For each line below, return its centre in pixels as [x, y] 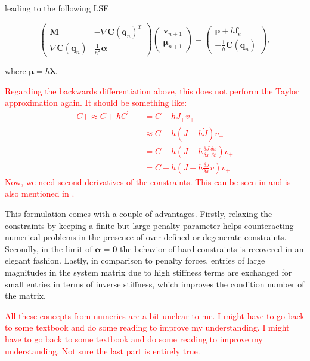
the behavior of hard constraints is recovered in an [212, 248]
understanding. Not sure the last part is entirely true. [103, 351]
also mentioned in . [40, 193]
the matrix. [25, 296]
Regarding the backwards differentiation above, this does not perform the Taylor [152, 91]
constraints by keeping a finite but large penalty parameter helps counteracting [149, 225]
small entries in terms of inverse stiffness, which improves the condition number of [155, 284]
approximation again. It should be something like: [96, 103]
